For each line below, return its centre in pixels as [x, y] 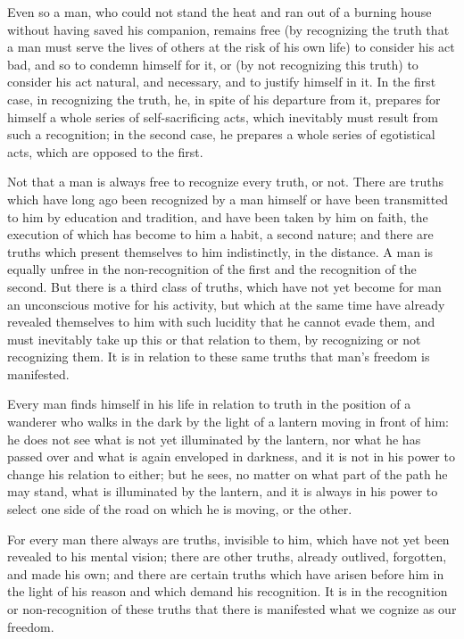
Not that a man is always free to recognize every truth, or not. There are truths [225, 182]
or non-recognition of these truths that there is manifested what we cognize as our [232, 609]
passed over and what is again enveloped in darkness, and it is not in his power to [231, 456]
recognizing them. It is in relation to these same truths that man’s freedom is [219, 357]
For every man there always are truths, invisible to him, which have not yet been [228, 539]
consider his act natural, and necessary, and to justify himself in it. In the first [222, 82]
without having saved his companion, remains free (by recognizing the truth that [228, 29]
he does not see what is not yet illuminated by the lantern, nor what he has [214, 439]
